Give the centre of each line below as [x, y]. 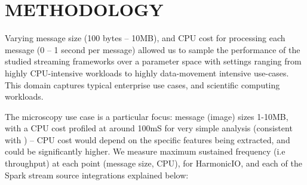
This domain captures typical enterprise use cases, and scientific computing [142, 84]
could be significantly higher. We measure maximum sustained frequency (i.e [145, 151]
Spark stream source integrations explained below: [97, 175]
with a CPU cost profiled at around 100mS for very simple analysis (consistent [149, 128]
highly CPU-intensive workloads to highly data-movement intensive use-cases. [147, 73]
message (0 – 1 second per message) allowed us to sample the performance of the [153, 49]
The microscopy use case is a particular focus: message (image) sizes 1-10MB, [147, 116]
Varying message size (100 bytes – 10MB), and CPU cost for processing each [145, 38]
